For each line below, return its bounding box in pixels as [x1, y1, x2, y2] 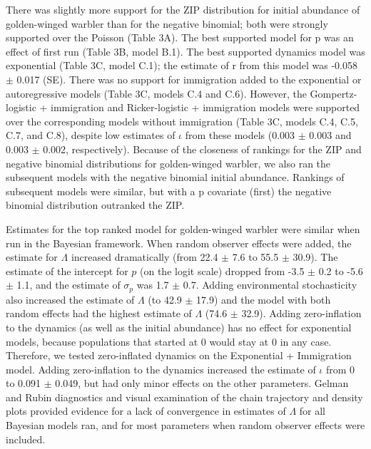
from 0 [325, 361, 355, 376]
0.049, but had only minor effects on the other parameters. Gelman [55, 376, 349, 391]
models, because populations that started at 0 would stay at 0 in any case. [6, 334, 332, 349]
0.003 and [309, 128, 352, 143]
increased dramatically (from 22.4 [71, 249, 218, 264]
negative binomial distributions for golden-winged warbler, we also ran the [6, 155, 331, 170]
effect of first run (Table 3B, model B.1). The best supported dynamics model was [6, 43, 365, 58]
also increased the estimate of [6, 291, 135, 306]
